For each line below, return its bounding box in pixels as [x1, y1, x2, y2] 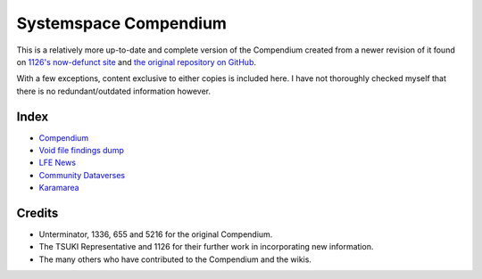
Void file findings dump [38, 145, 124, 156]
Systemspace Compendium [16, 13, 228, 33]
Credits [16, 206, 59, 220]
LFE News [38, 157, 76, 168]
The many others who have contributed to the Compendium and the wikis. [38, 254, 312, 265]
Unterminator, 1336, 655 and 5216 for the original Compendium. [38, 229, 273, 240]
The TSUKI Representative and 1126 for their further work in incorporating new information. [38, 242, 374, 252]
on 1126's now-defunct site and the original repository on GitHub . [16, 56, 257, 67]
